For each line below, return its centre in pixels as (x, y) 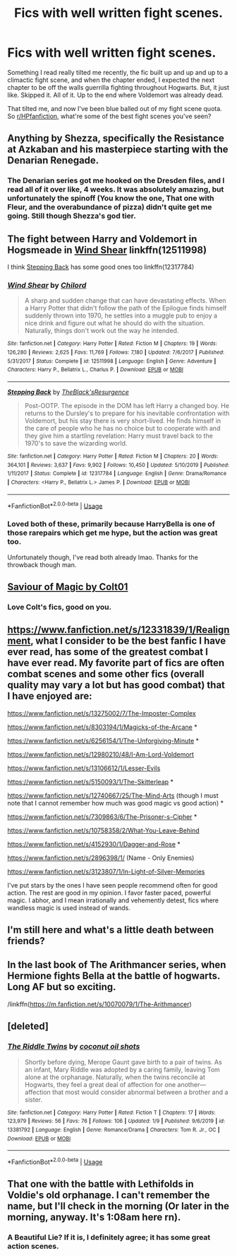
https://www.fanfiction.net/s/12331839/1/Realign (119, 630)
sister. (34, 1099)
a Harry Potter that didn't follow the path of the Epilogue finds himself (126, 308)
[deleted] (28, 1027)
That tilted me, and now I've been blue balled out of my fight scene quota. (115, 108)
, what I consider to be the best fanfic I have (128, 641)
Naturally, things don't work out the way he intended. (102, 331)
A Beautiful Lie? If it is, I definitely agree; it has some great (109, 1238)
